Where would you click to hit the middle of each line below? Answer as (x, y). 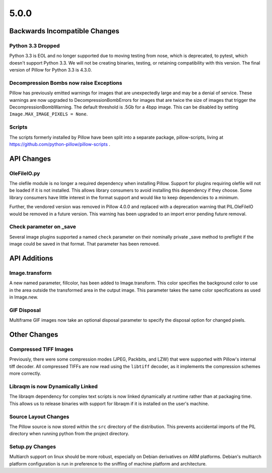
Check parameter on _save (43, 227)
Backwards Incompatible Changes (64, 31)
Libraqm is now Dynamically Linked (54, 386)
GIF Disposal (25, 310)
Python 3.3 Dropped (35, 45)
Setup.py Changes (33, 447)
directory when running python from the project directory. (69, 434)
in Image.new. (24, 297)
